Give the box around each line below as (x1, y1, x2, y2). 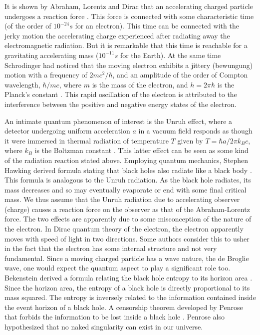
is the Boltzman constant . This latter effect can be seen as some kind (34, 145, 249, 155)
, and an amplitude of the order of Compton (112, 69, 248, 80)
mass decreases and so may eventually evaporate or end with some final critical (4, 184, 247, 194)
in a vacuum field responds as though (138, 125, 253, 136)
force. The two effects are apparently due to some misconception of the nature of (4, 213, 252, 224)
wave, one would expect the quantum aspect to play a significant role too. (4, 262, 231, 273)
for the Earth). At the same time (120, 49, 221, 60)
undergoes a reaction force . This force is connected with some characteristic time (4, 10, 254, 21)
